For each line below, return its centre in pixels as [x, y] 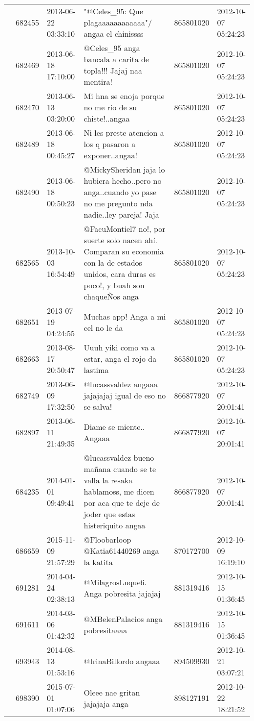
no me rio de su [110, 107]
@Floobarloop [107, 539]
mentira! [98, 82]
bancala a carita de [116, 59]
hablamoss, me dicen [119, 491]
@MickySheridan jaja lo [124, 169]
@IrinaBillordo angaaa [122, 661]
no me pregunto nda [118, 203]
